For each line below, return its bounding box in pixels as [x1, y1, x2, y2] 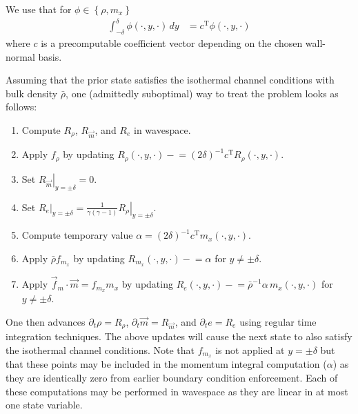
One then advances [6, 314, 86, 328]
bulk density [6, 86, 58, 100]
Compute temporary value [21, 228, 133, 242]
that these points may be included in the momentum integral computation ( [6, 357, 327, 371]
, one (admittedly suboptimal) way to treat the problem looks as [66, 86, 339, 100]
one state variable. [6, 397, 83, 412]
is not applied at [215, 342, 285, 357]
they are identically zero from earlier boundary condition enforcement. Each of [6, 371, 338, 385]
